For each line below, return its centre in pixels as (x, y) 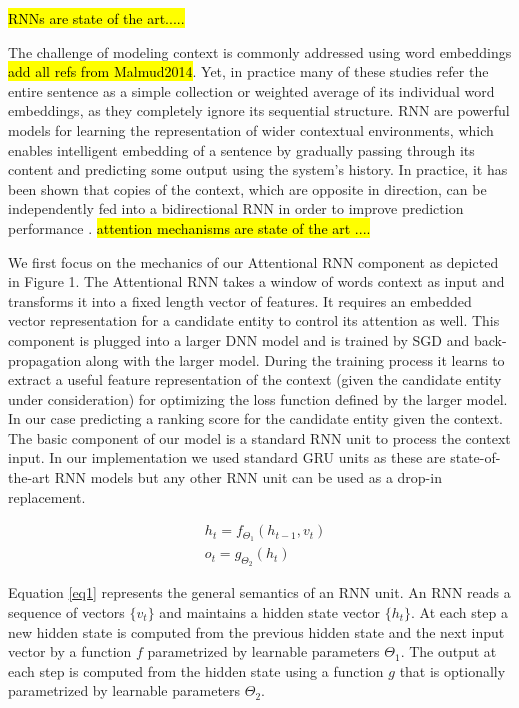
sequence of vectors (66, 611)
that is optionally (452, 670)
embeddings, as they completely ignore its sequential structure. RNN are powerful (259, 110)
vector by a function (70, 651)
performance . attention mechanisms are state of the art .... (189, 227)
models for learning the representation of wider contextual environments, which (251, 129)
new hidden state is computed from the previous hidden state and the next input (256, 631)
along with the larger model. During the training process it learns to (295, 359)
